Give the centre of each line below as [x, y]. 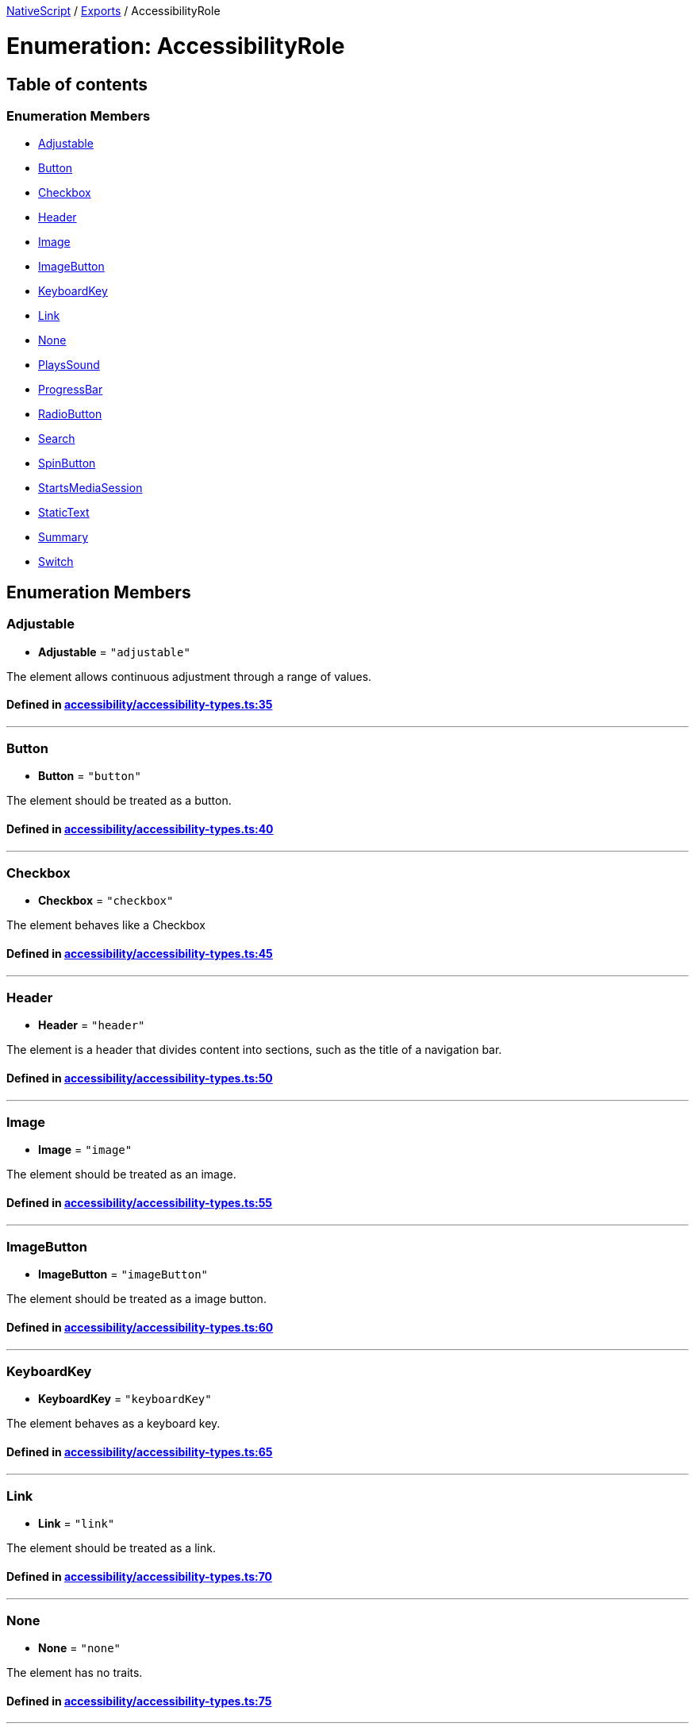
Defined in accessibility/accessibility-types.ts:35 [140, 705]
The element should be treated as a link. [111, 1548]
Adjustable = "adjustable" [114, 652]
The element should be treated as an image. [121, 1174]
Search [57, 439]
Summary [63, 537]
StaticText [64, 513]
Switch [56, 562]
